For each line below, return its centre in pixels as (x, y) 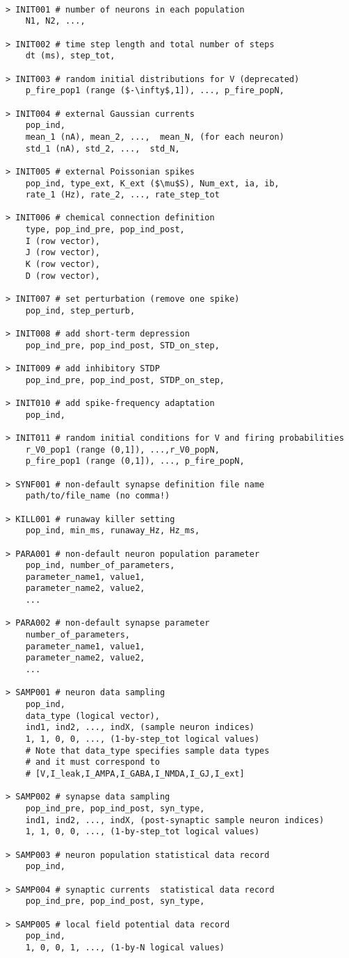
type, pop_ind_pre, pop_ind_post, (105, 230)
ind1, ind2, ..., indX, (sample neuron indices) (140, 728)
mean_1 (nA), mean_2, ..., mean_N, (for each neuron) (155, 137)
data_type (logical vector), (92, 716)
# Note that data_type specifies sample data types (147, 750)
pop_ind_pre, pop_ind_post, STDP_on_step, (125, 380)
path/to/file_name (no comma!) (98, 496)
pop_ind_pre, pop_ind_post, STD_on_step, (122, 345)
